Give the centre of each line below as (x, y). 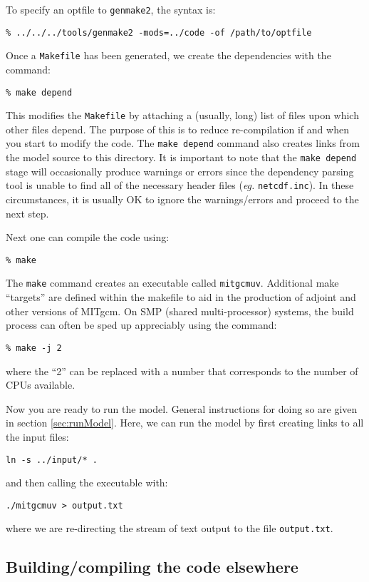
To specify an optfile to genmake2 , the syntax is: (111, 9)
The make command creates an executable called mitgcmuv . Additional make (172, 283)
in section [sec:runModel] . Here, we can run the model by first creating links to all (185, 423)
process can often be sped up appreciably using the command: (141, 325)
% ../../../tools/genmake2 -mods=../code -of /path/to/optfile (159, 32)
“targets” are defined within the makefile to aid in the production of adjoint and (181, 297)
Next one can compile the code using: (88, 237)
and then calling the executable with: (87, 483)
